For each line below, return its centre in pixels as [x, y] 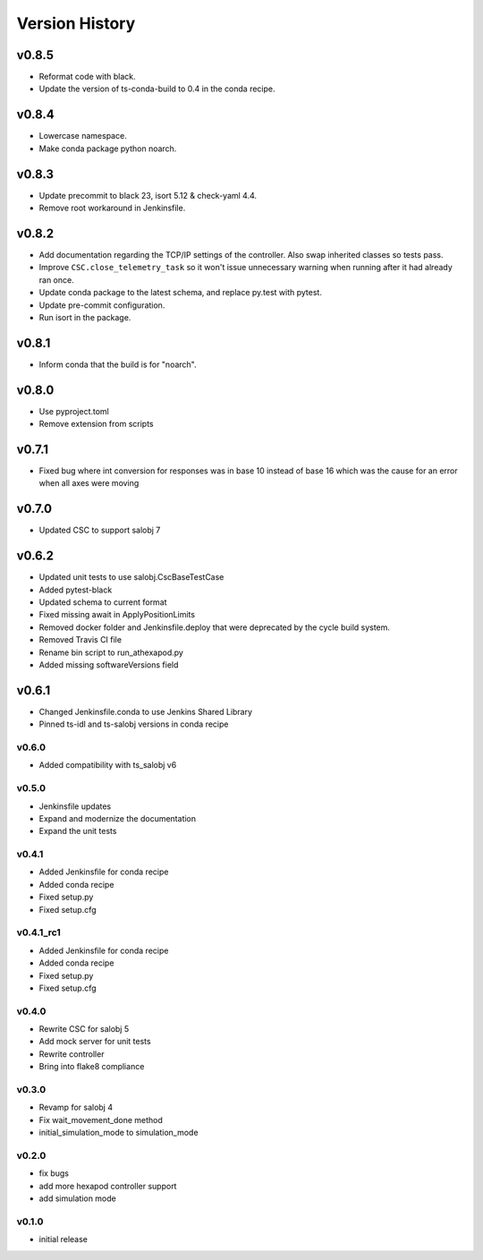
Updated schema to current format [103, 602]
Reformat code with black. [87, 77]
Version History [76, 23]
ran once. [57, 280]
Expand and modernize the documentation [118, 818]
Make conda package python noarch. [108, 149]
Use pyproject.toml [74, 411]
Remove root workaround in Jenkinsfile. [112, 208]
